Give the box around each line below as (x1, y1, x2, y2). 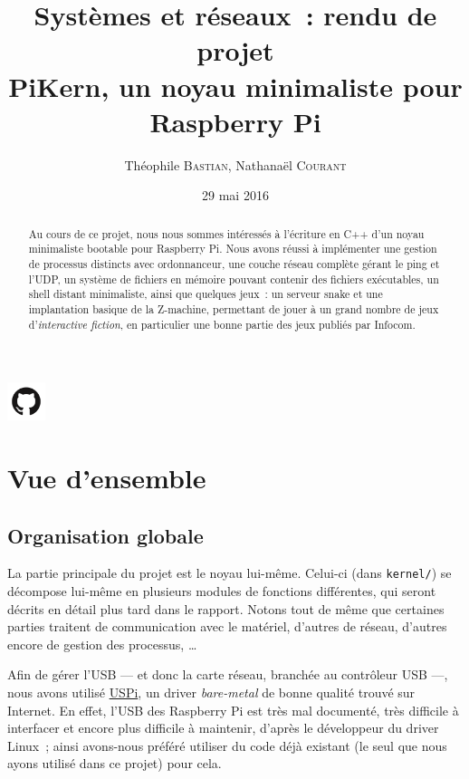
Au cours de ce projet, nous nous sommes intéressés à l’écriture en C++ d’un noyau (28, 226, 425, 241)
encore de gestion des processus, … (7, 634, 197, 653)
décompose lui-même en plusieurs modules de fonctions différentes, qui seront (7, 582, 436, 601)
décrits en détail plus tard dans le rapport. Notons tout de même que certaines (7, 599, 445, 618)
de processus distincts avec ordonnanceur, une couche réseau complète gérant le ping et (28, 255, 440, 271)
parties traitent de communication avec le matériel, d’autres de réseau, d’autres (7, 617, 447, 636)
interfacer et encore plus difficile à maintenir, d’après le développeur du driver (7, 718, 439, 737)
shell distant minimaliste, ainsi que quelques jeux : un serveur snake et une (28, 286, 383, 302)
